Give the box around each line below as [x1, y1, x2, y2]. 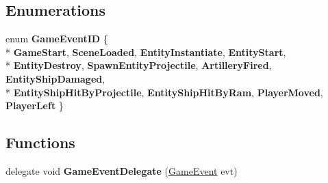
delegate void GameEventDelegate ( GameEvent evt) [5, 163, 238, 178]
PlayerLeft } [5, 98, 64, 113]
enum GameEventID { [5, 31, 108, 46]
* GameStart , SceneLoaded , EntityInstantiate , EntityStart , [5, 44, 286, 59]
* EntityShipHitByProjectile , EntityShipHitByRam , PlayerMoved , [5, 85, 323, 99]
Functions [5, 132, 75, 153]
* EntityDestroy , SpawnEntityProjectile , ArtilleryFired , [5, 58, 272, 72]
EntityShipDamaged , [5, 71, 105, 85]
